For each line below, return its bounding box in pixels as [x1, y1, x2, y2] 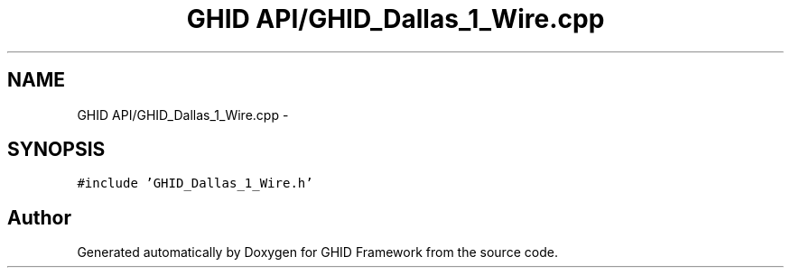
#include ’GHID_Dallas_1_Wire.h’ [77, 176, 313, 191]
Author [7, 206, 71, 229]
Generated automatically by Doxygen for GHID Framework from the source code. [77, 244, 558, 261]
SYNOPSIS [7, 138, 106, 161]
